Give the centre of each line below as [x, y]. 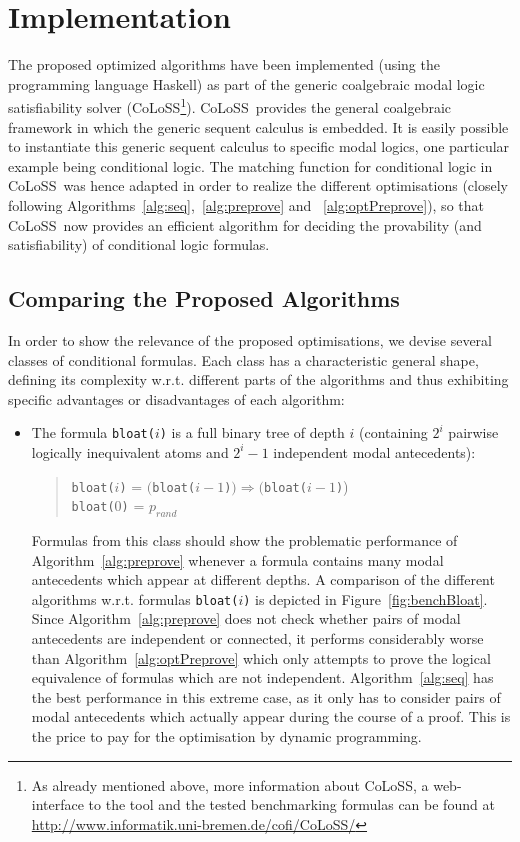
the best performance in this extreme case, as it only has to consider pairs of [266, 696]
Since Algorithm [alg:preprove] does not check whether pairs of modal [246, 618]
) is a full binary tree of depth [252, 432]
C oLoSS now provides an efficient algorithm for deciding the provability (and [245, 224]
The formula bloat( [93, 432]
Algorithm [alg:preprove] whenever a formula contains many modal [237, 559]
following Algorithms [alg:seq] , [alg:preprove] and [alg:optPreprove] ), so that [246, 204]
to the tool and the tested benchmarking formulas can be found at [291, 804]
